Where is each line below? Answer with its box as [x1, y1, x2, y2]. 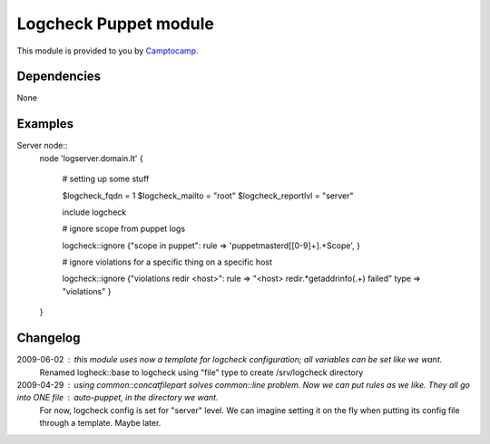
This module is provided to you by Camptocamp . [16, 45, 199, 56]
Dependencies [16, 69, 102, 84]
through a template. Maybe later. [39, 418, 162, 429]
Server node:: [16, 140, 68, 151]
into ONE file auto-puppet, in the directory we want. [16, 392, 219, 403]
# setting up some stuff [62, 173, 150, 185]
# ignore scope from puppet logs [62, 223, 186, 235]
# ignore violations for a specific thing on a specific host [62, 256, 272, 267]
